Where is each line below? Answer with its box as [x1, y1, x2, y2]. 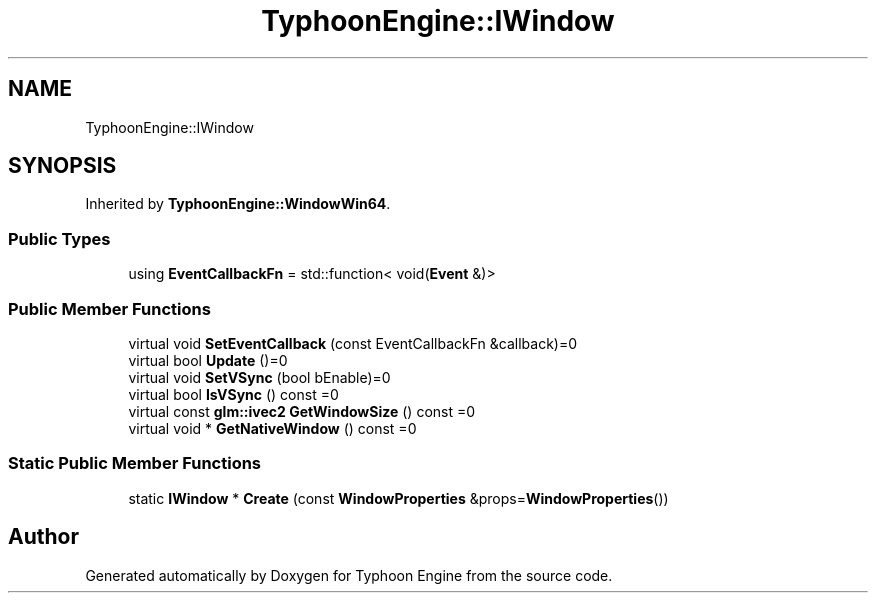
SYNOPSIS [8, 153, 117, 179]
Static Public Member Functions [8, 453, 262, 474]
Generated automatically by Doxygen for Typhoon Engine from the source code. [85, 566, 613, 584]
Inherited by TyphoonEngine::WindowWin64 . [85, 195, 391, 213]
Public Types [8, 228, 111, 249]
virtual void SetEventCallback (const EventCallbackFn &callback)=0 [128, 334, 578, 352]
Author [8, 524, 79, 550]
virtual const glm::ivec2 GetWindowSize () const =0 [128, 402, 476, 420]
